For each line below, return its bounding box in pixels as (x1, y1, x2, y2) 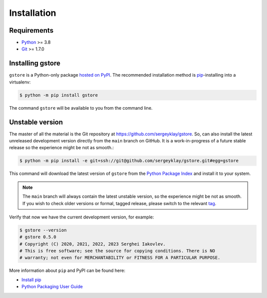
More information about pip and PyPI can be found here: (9, 267, 126, 274)
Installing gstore (9, 59, 61, 68)
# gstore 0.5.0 (19, 234, 56, 240)
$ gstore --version (19, 227, 67, 233)
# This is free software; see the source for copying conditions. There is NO (19, 248, 215, 254)
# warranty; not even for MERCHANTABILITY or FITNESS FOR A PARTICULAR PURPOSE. (19, 255, 221, 260)
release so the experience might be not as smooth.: (9, 145, 114, 151)
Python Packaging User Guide (21, 284, 83, 290)
